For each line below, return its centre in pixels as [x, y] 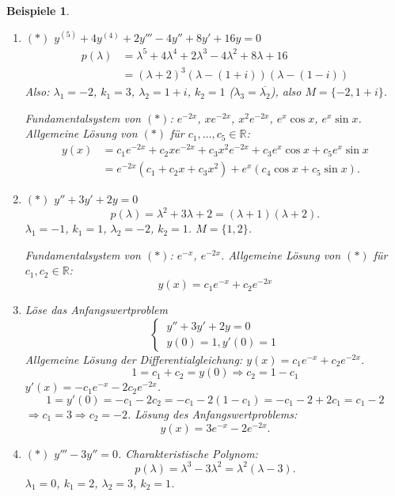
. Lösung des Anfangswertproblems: [212, 413]
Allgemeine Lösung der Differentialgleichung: [134, 359]
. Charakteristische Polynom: [188, 453]
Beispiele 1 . [38, 10]
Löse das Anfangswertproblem [96, 310]
